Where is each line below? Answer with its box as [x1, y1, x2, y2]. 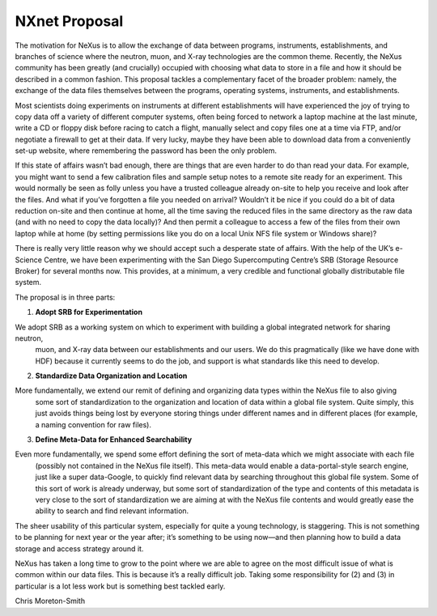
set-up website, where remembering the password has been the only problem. [15, 146, 277, 155]
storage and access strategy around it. [15, 543, 144, 554]
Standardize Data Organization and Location [35, 371, 188, 380]
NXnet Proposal [15, 12, 124, 30]
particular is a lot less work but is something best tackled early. [15, 581, 226, 591]
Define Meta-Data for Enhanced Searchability [35, 435, 193, 444]
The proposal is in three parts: [15, 292, 116, 302]
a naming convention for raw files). [35, 419, 151, 429]
